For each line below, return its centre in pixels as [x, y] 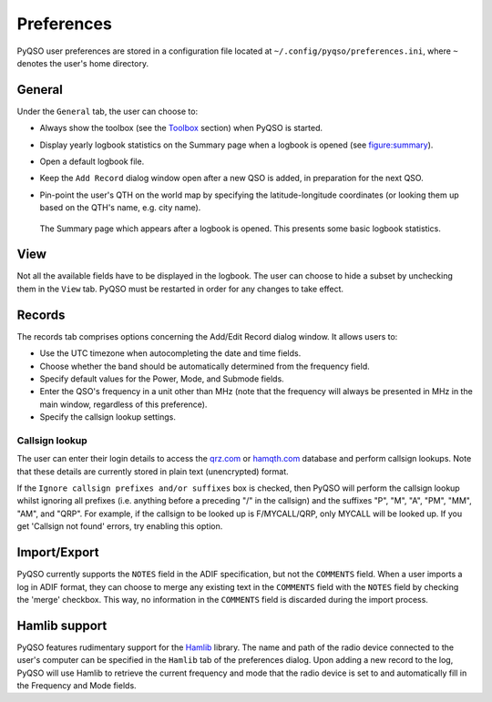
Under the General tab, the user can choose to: [108, 111]
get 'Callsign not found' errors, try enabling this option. [120, 526]
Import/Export [58, 552]
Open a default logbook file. [92, 162]
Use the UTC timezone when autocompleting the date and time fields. [170, 353]
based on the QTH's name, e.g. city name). [120, 208]
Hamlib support [62, 625]
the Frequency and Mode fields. [77, 685]
